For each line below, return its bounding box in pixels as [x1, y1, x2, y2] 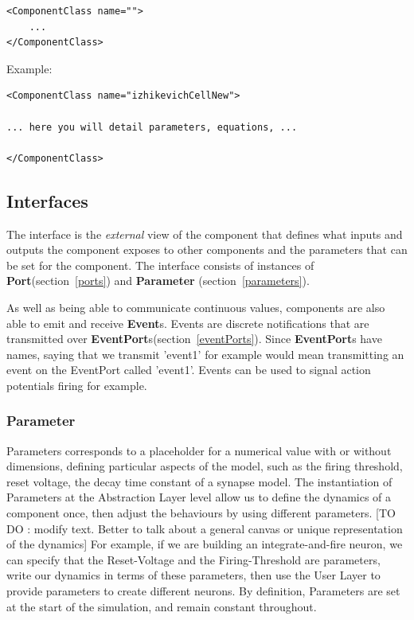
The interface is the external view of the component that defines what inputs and [6, 225, 403, 242]
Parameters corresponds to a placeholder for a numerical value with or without [6, 442, 392, 458]
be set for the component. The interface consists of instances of [6, 256, 314, 273]
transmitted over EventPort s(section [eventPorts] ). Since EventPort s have [6, 330, 382, 347]
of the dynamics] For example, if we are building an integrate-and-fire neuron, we [6, 536, 403, 552]
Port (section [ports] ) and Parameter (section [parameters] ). [6, 272, 310, 289]
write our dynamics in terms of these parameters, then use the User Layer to [6, 567, 381, 583]
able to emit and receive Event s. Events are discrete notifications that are [6, 314, 369, 331]
